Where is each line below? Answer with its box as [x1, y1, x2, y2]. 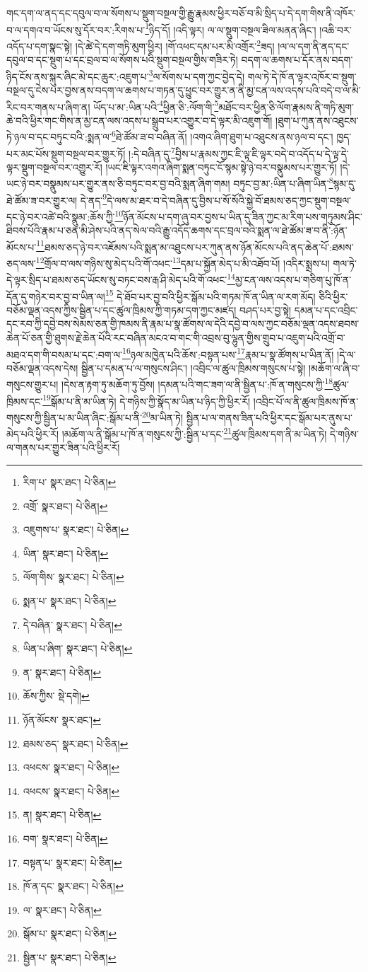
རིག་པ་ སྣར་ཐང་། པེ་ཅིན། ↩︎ [23, 475, 117, 490]
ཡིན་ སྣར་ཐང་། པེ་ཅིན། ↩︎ [23, 545, 109, 560]
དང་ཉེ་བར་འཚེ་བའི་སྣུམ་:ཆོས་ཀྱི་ [6, 209, 115, 224]
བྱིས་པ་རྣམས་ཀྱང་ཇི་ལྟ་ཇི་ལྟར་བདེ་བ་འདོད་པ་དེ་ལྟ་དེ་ [175, 146, 349, 161]
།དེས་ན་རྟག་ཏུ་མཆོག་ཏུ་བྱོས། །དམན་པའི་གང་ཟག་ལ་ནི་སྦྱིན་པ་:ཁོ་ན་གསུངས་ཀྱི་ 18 [61, 375, 333, 392]
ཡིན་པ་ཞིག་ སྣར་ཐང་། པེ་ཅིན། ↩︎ [23, 641, 133, 656]
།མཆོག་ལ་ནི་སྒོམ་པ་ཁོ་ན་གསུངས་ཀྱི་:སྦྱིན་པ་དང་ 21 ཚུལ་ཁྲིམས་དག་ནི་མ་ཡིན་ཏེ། [61, 424, 327, 441]
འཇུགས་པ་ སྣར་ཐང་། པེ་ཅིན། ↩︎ [23, 522, 129, 537]
